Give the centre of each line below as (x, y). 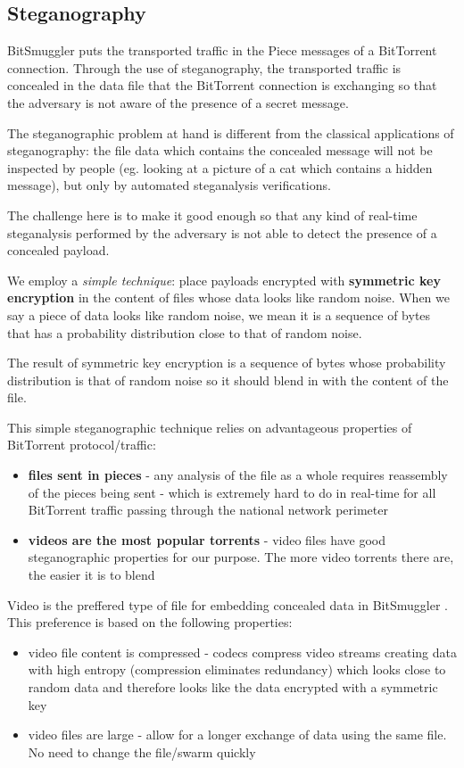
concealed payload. (58, 250)
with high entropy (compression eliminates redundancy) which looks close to (237, 669)
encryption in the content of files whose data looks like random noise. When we (228, 297)
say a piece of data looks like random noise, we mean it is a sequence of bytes (219, 314)
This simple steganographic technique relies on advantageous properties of (210, 427)
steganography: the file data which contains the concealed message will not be (220, 150)
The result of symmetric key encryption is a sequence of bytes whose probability (227, 363)
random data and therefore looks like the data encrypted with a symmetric (233, 687)
